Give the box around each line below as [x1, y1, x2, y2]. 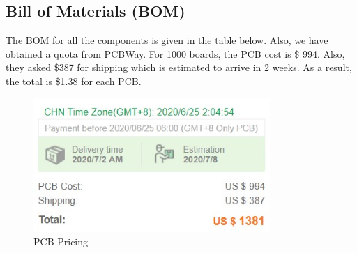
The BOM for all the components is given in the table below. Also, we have [6, 33, 328, 47]
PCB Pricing [33, 234, 89, 249]
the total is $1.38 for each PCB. [6, 73, 142, 88]
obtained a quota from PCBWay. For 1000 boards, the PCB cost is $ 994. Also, [6, 46, 345, 61]
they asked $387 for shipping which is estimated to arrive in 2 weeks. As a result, [6, 60, 352, 75]
